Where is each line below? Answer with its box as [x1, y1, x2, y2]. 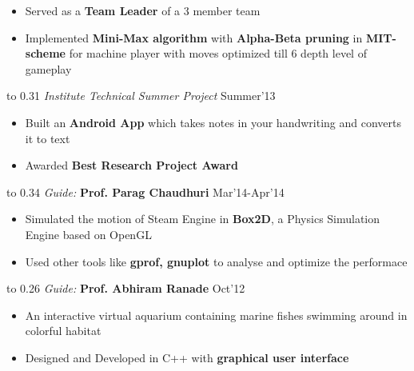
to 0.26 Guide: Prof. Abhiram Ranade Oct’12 [6, 280, 245, 297]
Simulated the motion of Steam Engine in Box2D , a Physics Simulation [25, 210, 380, 227]
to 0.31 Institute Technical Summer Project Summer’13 [6, 87, 276, 104]
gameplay [25, 60, 72, 77]
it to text [25, 130, 70, 146]
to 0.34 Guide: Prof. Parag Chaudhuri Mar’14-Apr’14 [6, 183, 285, 200]
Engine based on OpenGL [25, 225, 152, 242]
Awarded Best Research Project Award [25, 157, 238, 174]
